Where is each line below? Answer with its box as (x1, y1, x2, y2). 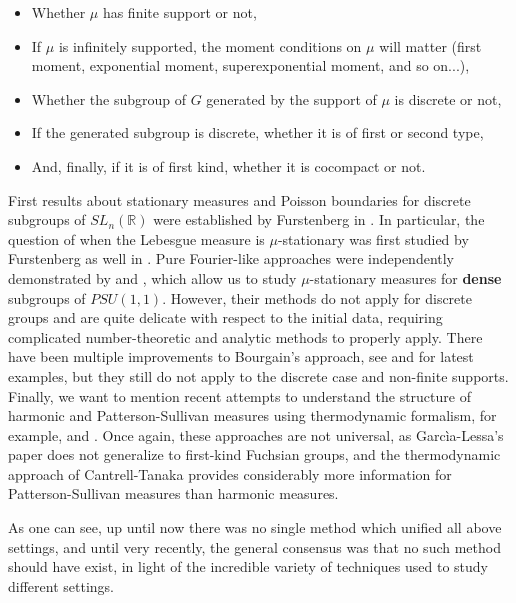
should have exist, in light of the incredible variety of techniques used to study (8, 556, 488, 577)
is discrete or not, (394, 88, 502, 109)
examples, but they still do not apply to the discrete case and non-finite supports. (8, 365, 509, 386)
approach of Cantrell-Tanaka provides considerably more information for (8, 463, 452, 484)
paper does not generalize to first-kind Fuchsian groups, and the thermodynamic (8, 444, 501, 465)
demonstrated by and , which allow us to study (8, 267, 297, 288)
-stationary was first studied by (277, 228, 469, 249)
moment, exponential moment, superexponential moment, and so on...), (31, 55, 470, 76)
